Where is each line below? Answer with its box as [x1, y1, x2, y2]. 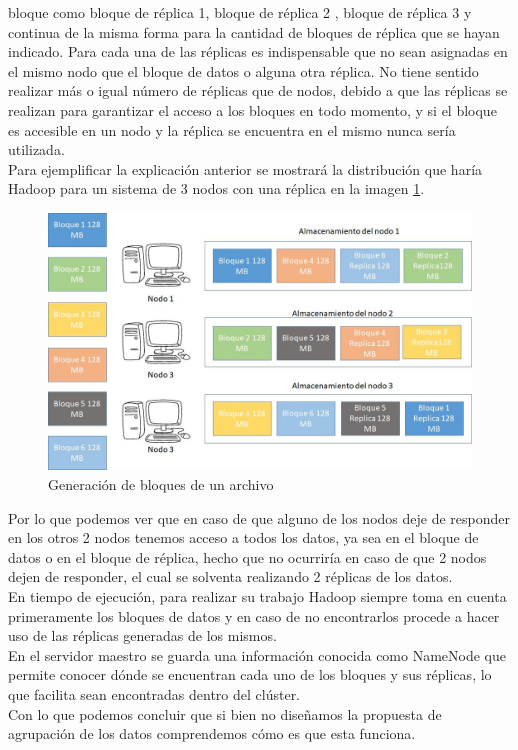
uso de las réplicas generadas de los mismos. [8, 625, 277, 646]
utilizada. [8, 139, 65, 160]
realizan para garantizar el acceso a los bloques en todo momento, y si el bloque [8, 99, 497, 120]
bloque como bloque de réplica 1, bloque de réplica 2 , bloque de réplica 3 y [8, 2, 472, 22]
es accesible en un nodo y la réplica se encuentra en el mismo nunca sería [8, 119, 456, 140]
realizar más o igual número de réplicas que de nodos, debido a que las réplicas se [8, 80, 508, 101]
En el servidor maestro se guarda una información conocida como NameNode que [8, 644, 506, 665]
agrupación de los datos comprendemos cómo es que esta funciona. [8, 723, 416, 744]
